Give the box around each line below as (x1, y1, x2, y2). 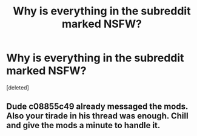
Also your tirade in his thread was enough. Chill (6, 111, 189, 121)
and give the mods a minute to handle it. (6, 120, 161, 131)
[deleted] (6, 83, 29, 91)
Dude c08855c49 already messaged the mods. (6, 102, 189, 112)
